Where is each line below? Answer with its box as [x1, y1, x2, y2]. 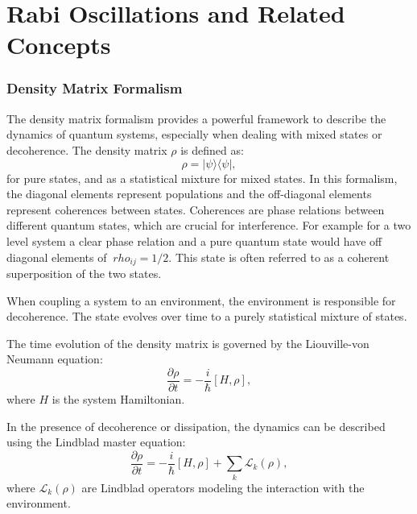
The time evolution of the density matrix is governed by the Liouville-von [6, 334, 370, 351]
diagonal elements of [6, 248, 107, 265]
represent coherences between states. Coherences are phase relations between [6, 201, 385, 218]
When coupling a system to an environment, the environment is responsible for [6, 292, 396, 309]
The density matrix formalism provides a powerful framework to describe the [6, 110, 386, 126]
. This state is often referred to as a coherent [168, 248, 390, 265]
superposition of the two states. [6, 264, 162, 281]
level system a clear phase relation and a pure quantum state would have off [6, 232, 382, 249]
